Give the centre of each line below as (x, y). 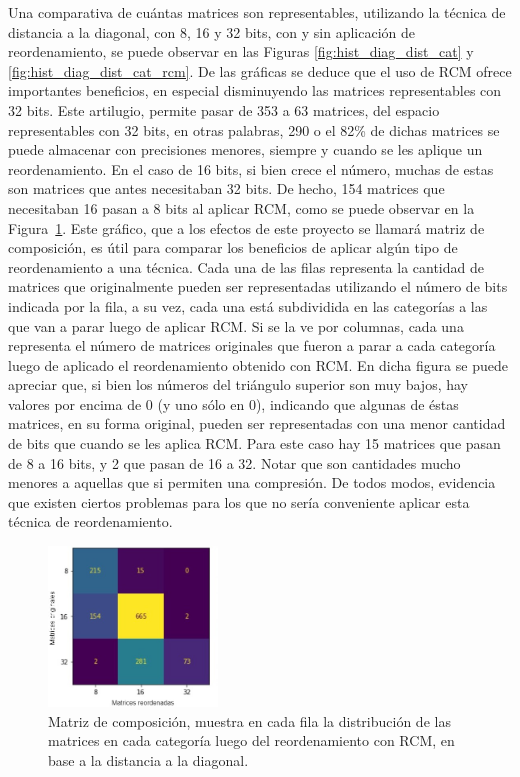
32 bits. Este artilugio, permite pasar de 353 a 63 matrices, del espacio (224, 109)
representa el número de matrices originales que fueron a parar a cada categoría (252, 345)
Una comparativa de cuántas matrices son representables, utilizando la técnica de (257, 12)
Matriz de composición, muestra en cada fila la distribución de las (249, 720)
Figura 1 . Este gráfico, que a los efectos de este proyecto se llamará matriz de (246, 227)
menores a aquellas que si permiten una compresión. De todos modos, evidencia (252, 482)
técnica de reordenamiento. (90, 521)
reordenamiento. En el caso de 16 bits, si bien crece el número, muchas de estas (251, 168)
